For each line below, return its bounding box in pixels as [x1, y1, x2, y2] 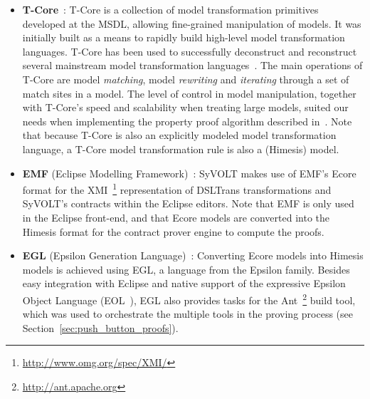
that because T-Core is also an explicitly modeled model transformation [22, 128, 337, 142]
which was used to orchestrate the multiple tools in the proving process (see [22, 306, 353, 321]
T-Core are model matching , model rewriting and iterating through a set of [22, 71, 349, 86]
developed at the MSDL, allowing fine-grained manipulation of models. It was [22, 16, 361, 31]
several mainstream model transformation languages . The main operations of [22, 58, 363, 73]
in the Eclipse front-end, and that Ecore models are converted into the [22, 209, 329, 224]
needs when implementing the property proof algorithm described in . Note [22, 113, 352, 128]
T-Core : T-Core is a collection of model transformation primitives [22, 2, 319, 16]
